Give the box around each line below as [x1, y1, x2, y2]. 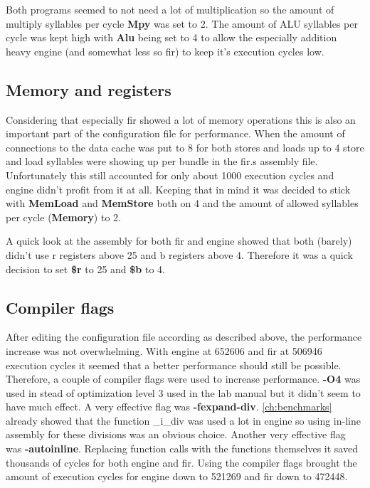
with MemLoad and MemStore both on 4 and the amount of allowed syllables [6, 196, 359, 211]
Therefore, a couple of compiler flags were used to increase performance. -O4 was [6, 371, 361, 386]
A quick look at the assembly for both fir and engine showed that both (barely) [6, 233, 352, 248]
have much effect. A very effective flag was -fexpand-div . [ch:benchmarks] [6, 399, 332, 414]
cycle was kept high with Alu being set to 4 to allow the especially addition [6, 30, 337, 45]
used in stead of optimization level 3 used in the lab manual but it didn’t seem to [6, 385, 361, 400]
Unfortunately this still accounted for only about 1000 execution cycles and [6, 167, 334, 182]
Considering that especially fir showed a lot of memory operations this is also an [6, 112, 356, 127]
